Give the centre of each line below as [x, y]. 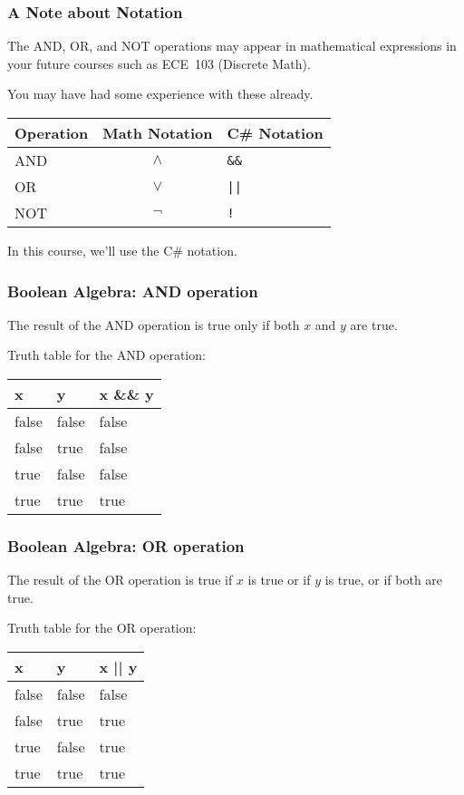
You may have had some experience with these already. [160, 94]
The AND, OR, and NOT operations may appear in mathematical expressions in [232, 46]
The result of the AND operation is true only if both [154, 324]
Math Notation [158, 133]
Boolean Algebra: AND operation [133, 291]
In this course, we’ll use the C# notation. [122, 250]
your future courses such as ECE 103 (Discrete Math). [159, 63]
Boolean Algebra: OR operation [126, 545]
